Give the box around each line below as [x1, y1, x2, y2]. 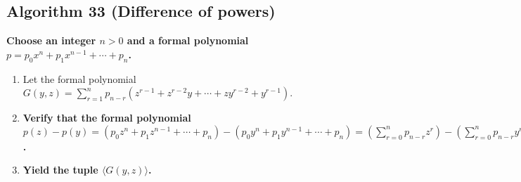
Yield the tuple [22, 162, 98, 177]
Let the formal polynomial [22, 71, 136, 86]
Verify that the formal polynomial [22, 110, 191, 125]
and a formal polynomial [127, 33, 249, 48]
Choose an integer [6, 33, 96, 48]
